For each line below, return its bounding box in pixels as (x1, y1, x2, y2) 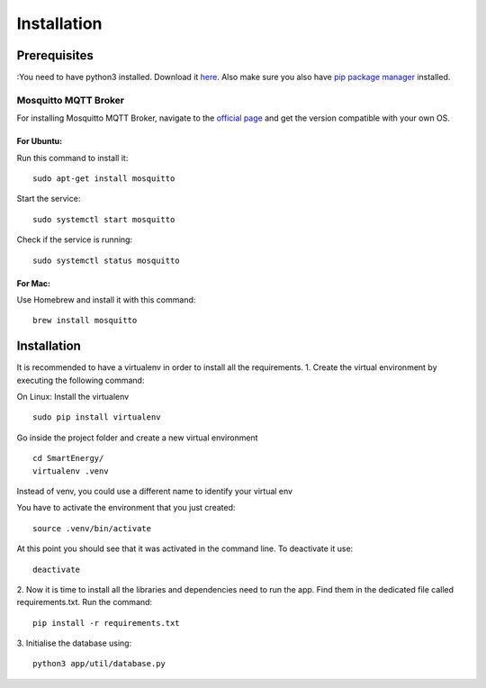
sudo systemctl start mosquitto (32, 214, 175, 224)
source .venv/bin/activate (32, 523, 152, 533)
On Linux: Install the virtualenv (16, 392, 130, 403)
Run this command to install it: (16, 152, 129, 163)
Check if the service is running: (16, 234, 133, 245)
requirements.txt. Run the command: (16, 597, 153, 608)
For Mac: (16, 277, 51, 288)
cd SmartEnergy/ (32, 453, 104, 464)
